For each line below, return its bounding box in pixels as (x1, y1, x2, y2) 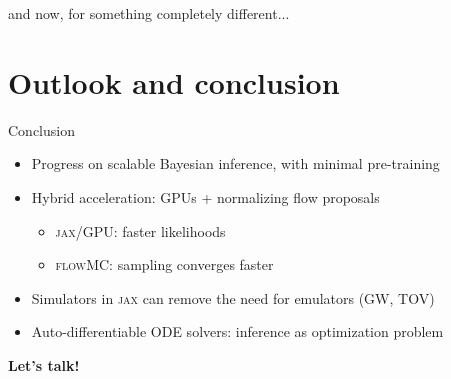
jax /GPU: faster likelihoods (55, 220, 226, 241)
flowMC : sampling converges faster (55, 254, 274, 275)
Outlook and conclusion (8, 61, 340, 102)
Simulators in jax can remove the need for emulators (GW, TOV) (31, 287, 435, 308)
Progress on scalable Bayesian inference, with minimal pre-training (31, 153, 440, 174)
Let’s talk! (8, 354, 80, 375)
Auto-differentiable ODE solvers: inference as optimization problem (31, 321, 444, 342)
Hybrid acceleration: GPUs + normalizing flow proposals (31, 186, 380, 207)
